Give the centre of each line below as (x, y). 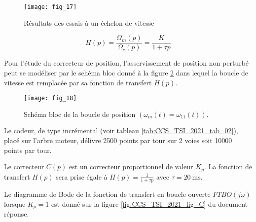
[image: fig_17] (50, 7)
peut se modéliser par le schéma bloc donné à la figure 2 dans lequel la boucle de (126, 72)
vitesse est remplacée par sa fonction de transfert (78, 82)
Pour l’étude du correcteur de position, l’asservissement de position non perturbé (127, 63)
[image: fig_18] (50, 98)
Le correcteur (24, 166)
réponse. (17, 214)
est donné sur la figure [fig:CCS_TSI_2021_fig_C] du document (149, 204)
